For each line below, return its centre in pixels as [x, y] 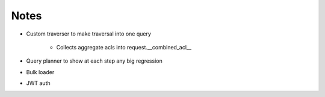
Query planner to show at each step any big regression [94, 61]
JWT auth [38, 83]
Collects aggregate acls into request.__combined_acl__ [124, 47]
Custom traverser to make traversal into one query [89, 34]
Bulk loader [40, 72]
